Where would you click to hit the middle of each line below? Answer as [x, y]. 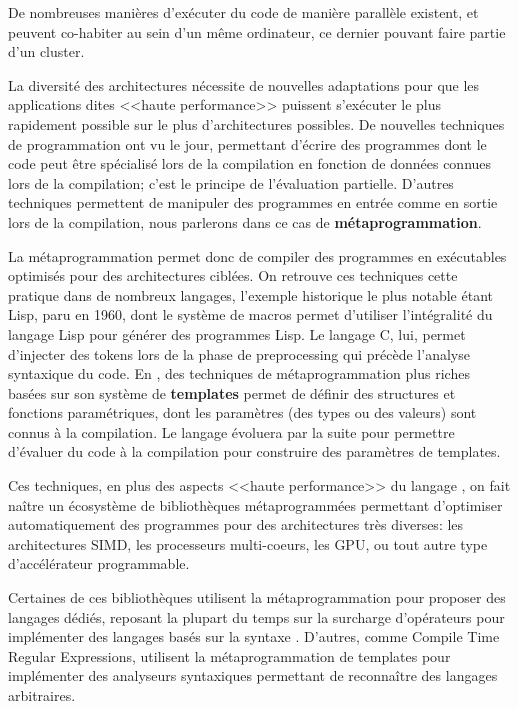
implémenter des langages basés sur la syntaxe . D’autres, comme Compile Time [254, 636]
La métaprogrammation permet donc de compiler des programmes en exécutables [257, 255]
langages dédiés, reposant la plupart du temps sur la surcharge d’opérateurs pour [256, 616]
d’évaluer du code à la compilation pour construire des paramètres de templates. [254, 451]
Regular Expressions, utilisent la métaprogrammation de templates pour [229, 655]
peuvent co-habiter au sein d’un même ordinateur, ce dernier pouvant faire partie [257, 31]
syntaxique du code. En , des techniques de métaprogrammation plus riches [239, 373]
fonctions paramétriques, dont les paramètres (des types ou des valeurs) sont [242, 412]
